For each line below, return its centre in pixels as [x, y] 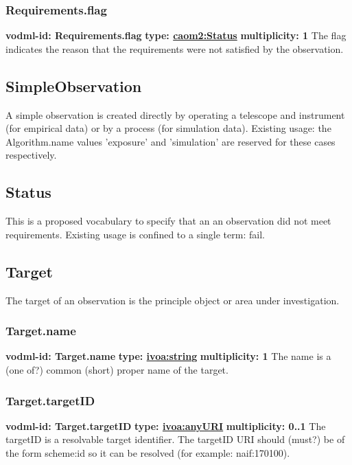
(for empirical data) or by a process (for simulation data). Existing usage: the [168, 128]
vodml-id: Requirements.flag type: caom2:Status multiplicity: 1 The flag [176, 35]
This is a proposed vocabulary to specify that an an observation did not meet [168, 221]
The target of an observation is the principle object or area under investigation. [173, 300]
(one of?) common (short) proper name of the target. [117, 369]
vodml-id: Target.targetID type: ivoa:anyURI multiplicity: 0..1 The [166, 426]
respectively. [31, 155]
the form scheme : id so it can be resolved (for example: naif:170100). [148, 452]
